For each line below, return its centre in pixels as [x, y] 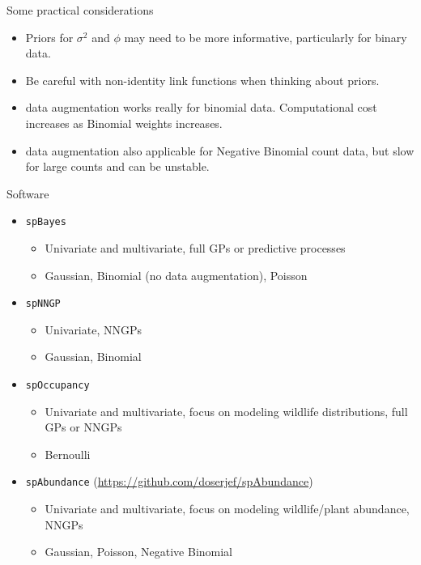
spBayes [46, 222]
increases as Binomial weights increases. [124, 123]
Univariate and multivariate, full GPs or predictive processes [195, 248]
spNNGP [43, 304]
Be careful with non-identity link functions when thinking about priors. [202, 80]
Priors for [49, 37]
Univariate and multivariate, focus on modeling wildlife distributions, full [226, 411]
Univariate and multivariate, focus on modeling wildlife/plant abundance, [227, 509]
